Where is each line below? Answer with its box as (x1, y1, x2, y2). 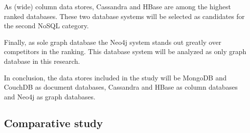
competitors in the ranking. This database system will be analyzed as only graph (4, 46, 247, 57)
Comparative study (4, 115, 103, 130)
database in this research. (4, 56, 80, 66)
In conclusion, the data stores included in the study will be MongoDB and (4, 72, 227, 82)
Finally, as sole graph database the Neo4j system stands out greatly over (4, 37, 222, 47)
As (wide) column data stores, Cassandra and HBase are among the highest (4, 1, 231, 11)
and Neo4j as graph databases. (4, 91, 95, 101)
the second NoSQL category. (4, 20, 89, 31)
